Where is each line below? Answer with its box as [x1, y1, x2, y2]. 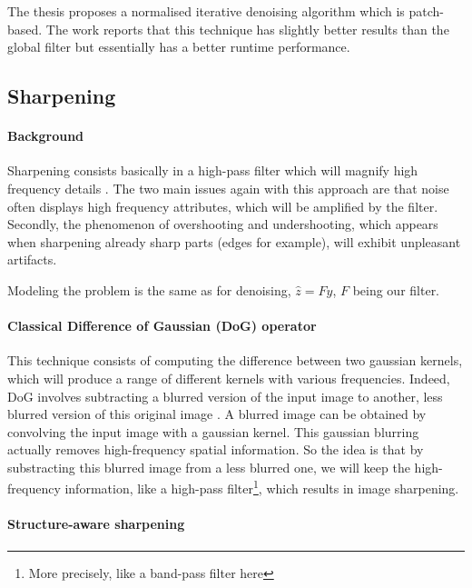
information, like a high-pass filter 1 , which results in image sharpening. [64, 476, 459, 498]
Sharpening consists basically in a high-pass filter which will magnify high [7, 161, 418, 180]
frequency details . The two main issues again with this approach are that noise [7, 178, 449, 197]
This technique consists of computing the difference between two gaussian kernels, [7, 351, 463, 370]
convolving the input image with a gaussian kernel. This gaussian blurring [7, 422, 419, 441]
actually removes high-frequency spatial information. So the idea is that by [7, 440, 424, 459]
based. [7, 19, 43, 38]
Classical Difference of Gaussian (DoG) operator [7, 316, 317, 335]
